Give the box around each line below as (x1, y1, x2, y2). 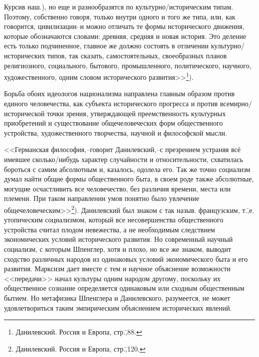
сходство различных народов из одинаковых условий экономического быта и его (4, 253, 248, 264)
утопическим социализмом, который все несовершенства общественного (4, 214, 224, 225)
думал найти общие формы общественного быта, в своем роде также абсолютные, (4, 174, 254, 184)
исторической (4, 108, 45, 118)
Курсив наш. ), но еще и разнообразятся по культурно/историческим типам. (4, 1, 234, 11)
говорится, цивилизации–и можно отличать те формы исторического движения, (4, 21, 245, 31)
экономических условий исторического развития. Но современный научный (4, 234, 233, 244)
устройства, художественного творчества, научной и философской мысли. (4, 127, 227, 138)
